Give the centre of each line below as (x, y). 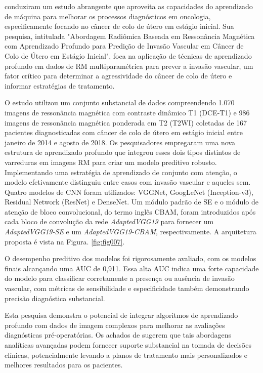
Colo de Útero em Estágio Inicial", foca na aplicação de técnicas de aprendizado (128, 55)
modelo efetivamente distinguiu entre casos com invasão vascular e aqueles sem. (128, 182)
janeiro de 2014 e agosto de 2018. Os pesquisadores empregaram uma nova (120, 142)
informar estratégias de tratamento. (60, 85)
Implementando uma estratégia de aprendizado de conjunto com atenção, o (121, 172)
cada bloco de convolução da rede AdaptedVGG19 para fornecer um (109, 221)
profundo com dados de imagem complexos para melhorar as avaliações (115, 325)
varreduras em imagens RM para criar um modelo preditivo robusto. (111, 162)
